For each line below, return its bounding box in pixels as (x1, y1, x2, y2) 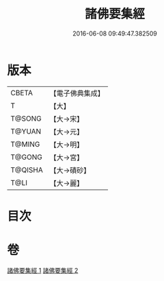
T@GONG (10, 152, 42, 162)
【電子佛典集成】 (49, 88, 105, 98)
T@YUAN (10, 126, 42, 136)
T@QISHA (10, 165, 43, 175)
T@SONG (10, 114, 42, 123)
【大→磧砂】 (49, 165, 91, 175)
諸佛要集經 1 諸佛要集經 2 (7, 266, 79, 274)
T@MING (10, 139, 40, 149)
